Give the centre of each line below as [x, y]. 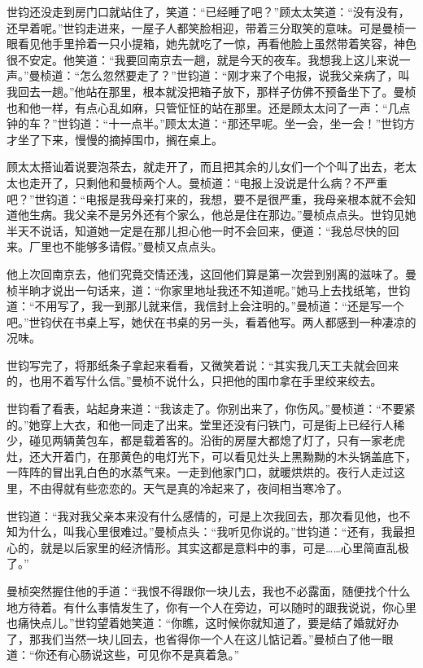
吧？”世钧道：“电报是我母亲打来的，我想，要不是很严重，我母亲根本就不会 [206, 198]
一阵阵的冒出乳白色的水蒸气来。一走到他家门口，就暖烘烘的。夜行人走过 [200, 472]
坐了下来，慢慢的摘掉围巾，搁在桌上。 [120, 139]
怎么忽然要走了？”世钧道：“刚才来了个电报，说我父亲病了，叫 [245, 75]
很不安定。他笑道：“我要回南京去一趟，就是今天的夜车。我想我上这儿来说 [203, 59]
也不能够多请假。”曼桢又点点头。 [137, 246]
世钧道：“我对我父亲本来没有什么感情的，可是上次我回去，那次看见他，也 [203, 515]
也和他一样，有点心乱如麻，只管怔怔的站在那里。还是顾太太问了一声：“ [197, 107]
